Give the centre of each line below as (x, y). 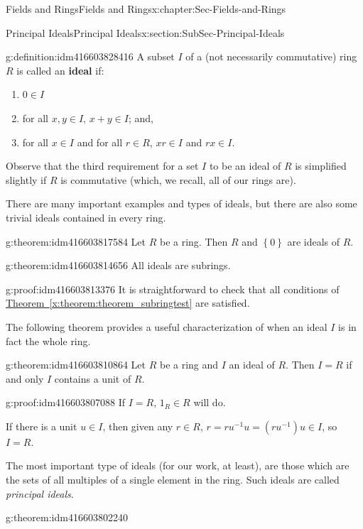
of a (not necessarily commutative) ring (271, 56)
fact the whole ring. (48, 340)
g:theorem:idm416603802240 (67, 517)
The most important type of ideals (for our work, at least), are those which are (178, 465)
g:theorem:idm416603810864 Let (76, 365)
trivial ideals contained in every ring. (86, 217)
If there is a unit (42, 426)
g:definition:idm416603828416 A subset (90, 56)
